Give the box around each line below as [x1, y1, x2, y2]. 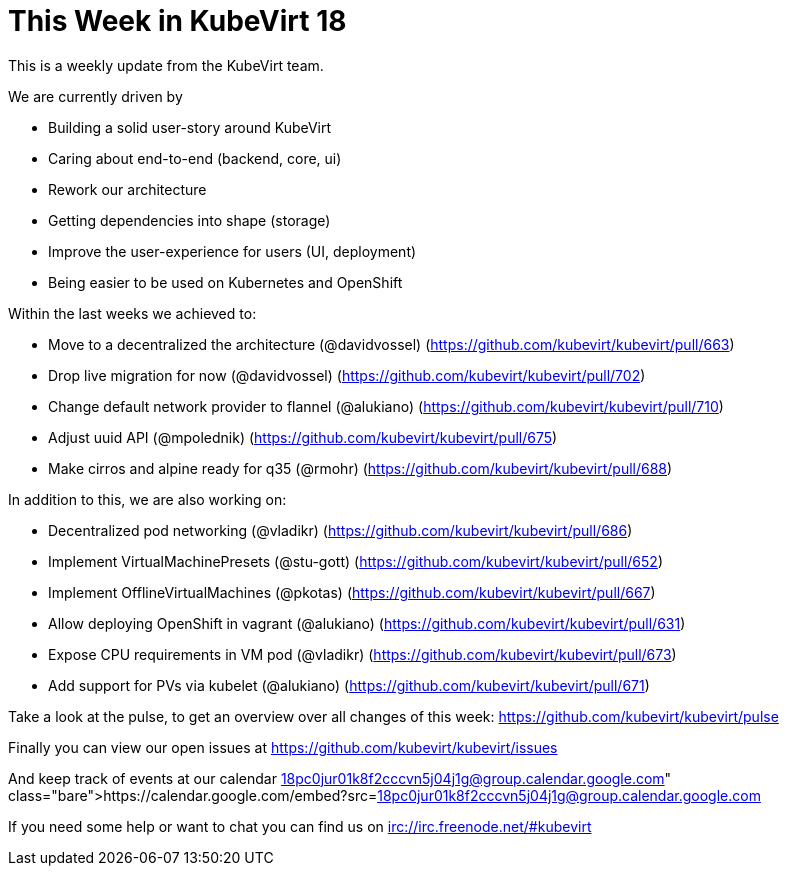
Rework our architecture [48, 180, 207, 198]
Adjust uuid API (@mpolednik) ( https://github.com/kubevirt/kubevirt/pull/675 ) [48, 428, 558, 446]
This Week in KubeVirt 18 [8, 4, 347, 38]
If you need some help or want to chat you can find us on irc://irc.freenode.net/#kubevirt [8, 817, 592, 835]
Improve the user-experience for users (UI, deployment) [48, 242, 417, 260]
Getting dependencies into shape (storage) [48, 211, 331, 229]
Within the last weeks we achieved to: [8, 304, 257, 322]
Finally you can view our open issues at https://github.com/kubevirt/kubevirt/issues [8, 738, 558, 756]
